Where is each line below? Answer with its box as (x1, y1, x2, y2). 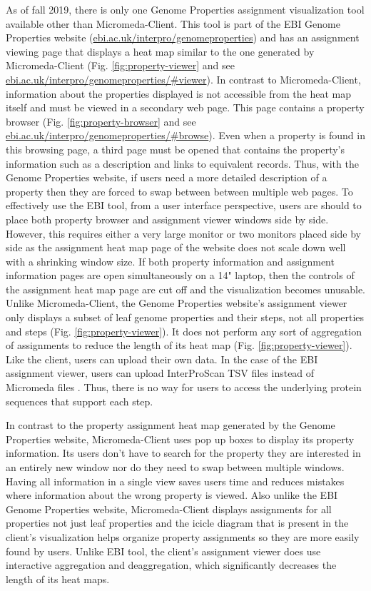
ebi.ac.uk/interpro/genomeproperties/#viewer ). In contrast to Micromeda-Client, (6, 71, 361, 86)
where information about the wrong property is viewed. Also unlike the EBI (6, 488, 338, 502)
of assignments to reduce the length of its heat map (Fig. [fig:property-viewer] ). (6, 338, 352, 353)
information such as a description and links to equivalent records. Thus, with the (6, 156, 359, 171)
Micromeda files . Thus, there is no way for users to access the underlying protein (6, 380, 362, 395)
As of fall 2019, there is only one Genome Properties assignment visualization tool (6, 2, 365, 16)
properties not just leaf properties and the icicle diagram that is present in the (6, 515, 349, 530)
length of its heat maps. (6, 571, 110, 586)
